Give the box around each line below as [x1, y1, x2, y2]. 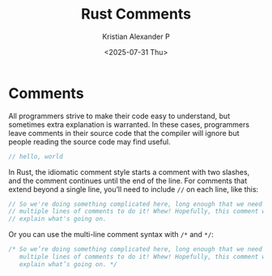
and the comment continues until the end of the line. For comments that [8, 176, 248, 185]
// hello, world [8, 152, 63, 160]
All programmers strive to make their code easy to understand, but [8, 111, 231, 121]
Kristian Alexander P [102, 32, 170, 41]
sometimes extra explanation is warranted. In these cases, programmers [8, 119, 249, 130]
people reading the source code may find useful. [8, 137, 172, 146]
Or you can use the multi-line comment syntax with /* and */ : [8, 230, 215, 240]
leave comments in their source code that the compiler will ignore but [8, 128, 240, 138]
